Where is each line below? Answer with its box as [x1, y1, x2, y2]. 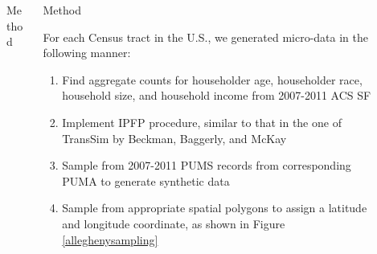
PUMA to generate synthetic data [62, 172, 230, 189]
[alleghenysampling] [62, 231, 158, 248]
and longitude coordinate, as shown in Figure [62, 215, 285, 231]
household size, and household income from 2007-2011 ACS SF [62, 87, 371, 104]
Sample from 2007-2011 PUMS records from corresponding [62, 157, 351, 174]
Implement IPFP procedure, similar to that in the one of [62, 113, 342, 130]
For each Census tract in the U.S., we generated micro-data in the [43, 28, 368, 45]
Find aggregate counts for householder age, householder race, [62, 71, 363, 88]
